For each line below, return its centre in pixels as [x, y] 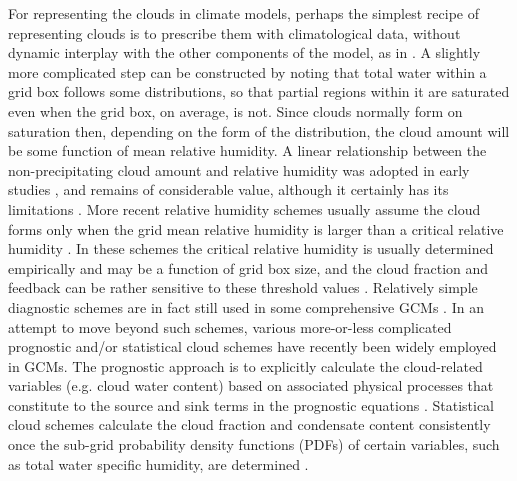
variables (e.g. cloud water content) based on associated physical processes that [251, 385]
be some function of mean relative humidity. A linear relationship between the [247, 150]
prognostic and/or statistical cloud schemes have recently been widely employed [252, 346]
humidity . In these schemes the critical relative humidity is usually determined [251, 248]
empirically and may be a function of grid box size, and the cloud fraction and [248, 267]
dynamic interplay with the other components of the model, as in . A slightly [244, 52]
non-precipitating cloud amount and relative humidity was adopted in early [239, 169]
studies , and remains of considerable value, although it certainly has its [228, 189]
